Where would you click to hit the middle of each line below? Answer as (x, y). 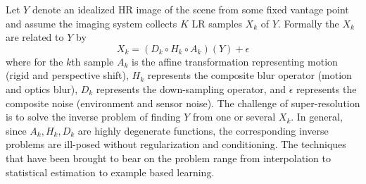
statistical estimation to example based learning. (110, 172)
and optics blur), (42, 88)
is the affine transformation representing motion (235, 61)
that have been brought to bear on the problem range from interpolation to (168, 158)
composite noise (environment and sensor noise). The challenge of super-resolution (183, 103)
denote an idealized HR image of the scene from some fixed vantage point (190, 9)
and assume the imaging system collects (91, 23)
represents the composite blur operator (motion (250, 75)
